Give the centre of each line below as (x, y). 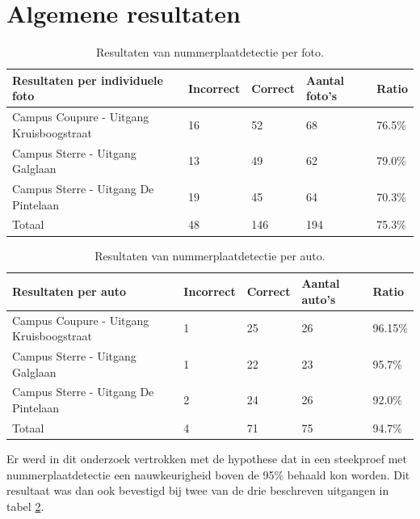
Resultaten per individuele (88, 80)
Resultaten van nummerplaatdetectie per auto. (210, 255)
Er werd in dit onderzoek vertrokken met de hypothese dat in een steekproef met (207, 458)
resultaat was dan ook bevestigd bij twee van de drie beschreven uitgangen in (198, 490)
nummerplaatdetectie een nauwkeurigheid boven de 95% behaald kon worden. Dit (208, 474)
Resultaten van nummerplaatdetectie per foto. (210, 52)
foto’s (322, 96)
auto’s (319, 299)
